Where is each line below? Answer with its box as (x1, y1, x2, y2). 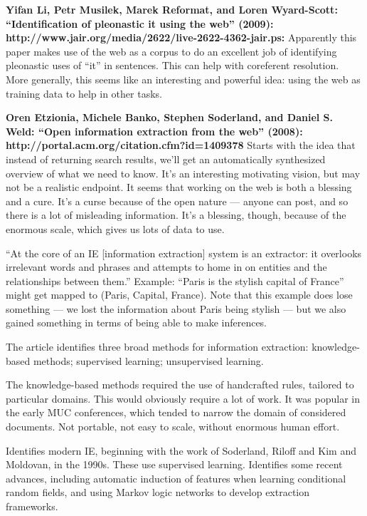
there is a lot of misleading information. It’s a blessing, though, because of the (6, 207, 346, 222)
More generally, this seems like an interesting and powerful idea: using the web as (6, 71, 361, 86)
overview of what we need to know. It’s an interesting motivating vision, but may (6, 165, 361, 180)
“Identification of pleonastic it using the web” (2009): (6, 16, 274, 31)
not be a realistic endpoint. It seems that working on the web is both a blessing (6, 180, 352, 195)
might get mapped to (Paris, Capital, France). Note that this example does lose (6, 287, 353, 302)
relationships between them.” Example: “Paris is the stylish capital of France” (6, 273, 344, 288)
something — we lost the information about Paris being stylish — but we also (6, 301, 346, 316)
